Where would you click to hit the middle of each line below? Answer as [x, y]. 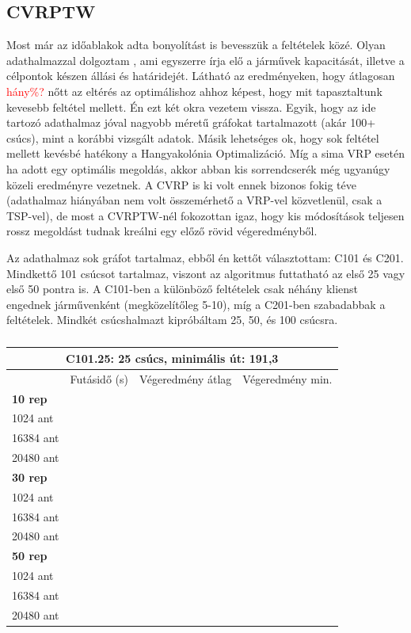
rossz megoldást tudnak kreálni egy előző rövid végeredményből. [162, 231]
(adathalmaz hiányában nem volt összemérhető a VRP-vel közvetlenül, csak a [194, 200]
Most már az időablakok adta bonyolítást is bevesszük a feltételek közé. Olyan [196, 45]
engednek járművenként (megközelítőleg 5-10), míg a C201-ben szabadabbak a [196, 304]
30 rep [30, 477]
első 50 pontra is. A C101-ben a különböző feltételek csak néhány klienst [183, 289]
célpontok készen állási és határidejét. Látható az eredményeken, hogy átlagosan [201, 76]
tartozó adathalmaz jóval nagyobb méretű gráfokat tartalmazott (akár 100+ [191, 122]
